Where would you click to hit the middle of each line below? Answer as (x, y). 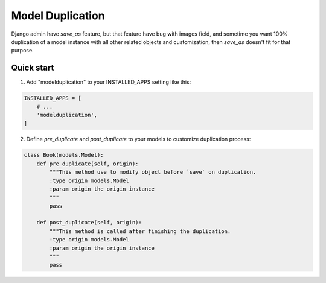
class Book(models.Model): (64, 155)
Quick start (33, 68)
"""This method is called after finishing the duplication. (140, 231)
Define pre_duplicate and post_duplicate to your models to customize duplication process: (139, 139)
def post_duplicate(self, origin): (89, 223)
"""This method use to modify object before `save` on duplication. (153, 172)
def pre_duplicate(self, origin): (88, 164)
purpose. (22, 51)
